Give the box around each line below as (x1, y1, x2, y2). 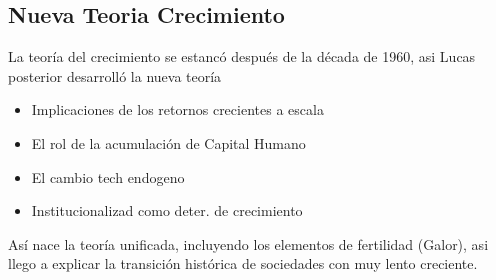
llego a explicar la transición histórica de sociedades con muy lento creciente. (8, 253, 478, 274)
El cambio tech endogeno (31, 166, 185, 187)
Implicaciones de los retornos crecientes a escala (31, 99, 324, 120)
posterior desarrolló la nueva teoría (8, 65, 222, 86)
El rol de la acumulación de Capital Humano (31, 132, 306, 153)
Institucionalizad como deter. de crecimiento (31, 200, 303, 221)
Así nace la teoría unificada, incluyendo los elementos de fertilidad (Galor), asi (8, 233, 489, 254)
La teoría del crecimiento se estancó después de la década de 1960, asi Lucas (8, 46, 476, 67)
